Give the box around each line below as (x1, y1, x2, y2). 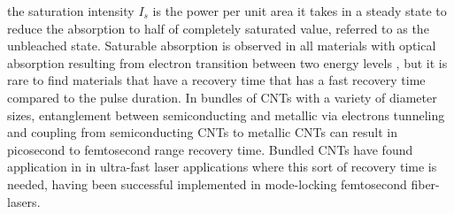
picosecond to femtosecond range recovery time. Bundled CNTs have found (7, 140, 413, 158)
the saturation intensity (7, 2, 135, 19)
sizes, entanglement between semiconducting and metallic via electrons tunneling (7, 105, 445, 124)
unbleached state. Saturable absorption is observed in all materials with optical (7, 36, 436, 55)
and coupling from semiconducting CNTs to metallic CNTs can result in (7, 123, 397, 141)
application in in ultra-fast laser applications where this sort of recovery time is (7, 157, 437, 176)
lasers (7, 192, 37, 210)
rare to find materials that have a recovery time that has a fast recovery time (7, 71, 426, 89)
